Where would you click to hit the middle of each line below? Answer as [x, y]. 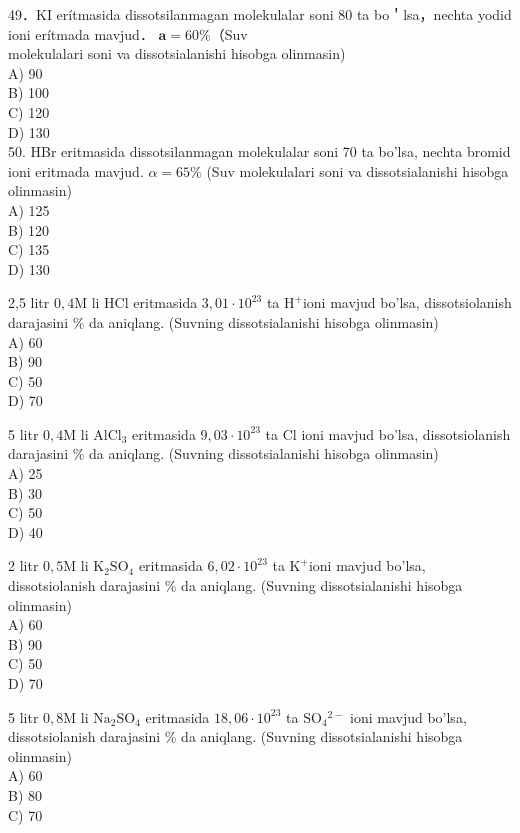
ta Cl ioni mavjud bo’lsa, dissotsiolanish [388, 433]
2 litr [23, 565]
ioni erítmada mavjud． [81, 33]
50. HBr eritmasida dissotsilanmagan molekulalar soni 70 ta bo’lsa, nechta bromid [259, 151]
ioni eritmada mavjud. [76, 170]
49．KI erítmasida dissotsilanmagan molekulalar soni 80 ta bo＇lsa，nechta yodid [260, 14]
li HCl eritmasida [144, 302]
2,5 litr [29, 302]
